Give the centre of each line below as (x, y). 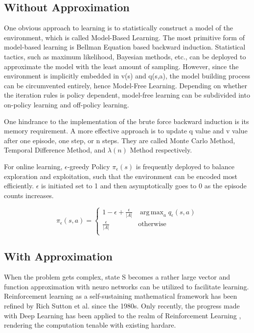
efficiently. (19, 186)
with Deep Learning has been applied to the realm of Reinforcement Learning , (123, 315)
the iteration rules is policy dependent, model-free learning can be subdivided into (127, 95)
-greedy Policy (89, 166)
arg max (152, 212)
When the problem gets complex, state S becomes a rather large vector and (117, 277)
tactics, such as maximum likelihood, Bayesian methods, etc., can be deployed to (125, 56)
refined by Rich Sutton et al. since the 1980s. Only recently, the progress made (122, 306)
